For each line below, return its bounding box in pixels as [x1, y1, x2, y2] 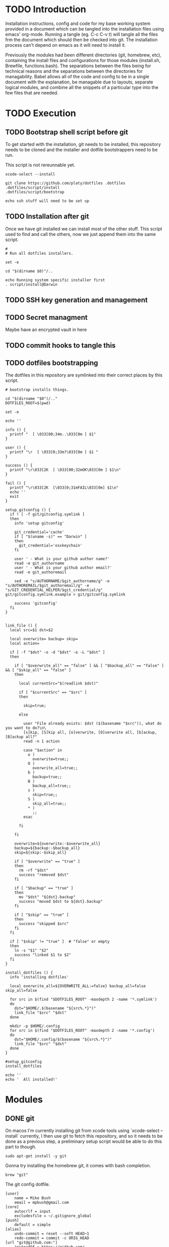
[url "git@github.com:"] [5, 1240, 58, 1245]
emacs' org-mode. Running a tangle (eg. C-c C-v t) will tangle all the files [5, 31, 158, 37]
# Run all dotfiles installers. [5, 251, 73, 256]
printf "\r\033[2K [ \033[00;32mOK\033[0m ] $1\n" [10, 467, 121, 472]
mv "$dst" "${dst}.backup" [18, 895, 76, 900]
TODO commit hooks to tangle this [5, 341, 116, 350]
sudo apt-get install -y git [5, 1153, 67, 1159]
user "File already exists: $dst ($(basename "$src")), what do [23, 721, 162, 726]
